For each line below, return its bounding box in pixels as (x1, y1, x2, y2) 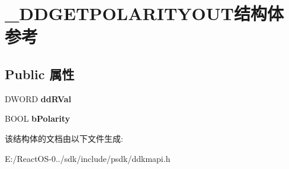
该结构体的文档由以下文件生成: (5, 132, 123, 144)
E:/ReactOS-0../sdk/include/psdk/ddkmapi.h (5, 152, 171, 164)
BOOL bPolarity (5, 112, 70, 125)
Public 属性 (5, 64, 75, 83)
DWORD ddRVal (5, 92, 72, 105)
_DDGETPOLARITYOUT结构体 (5, 1, 284, 25)
